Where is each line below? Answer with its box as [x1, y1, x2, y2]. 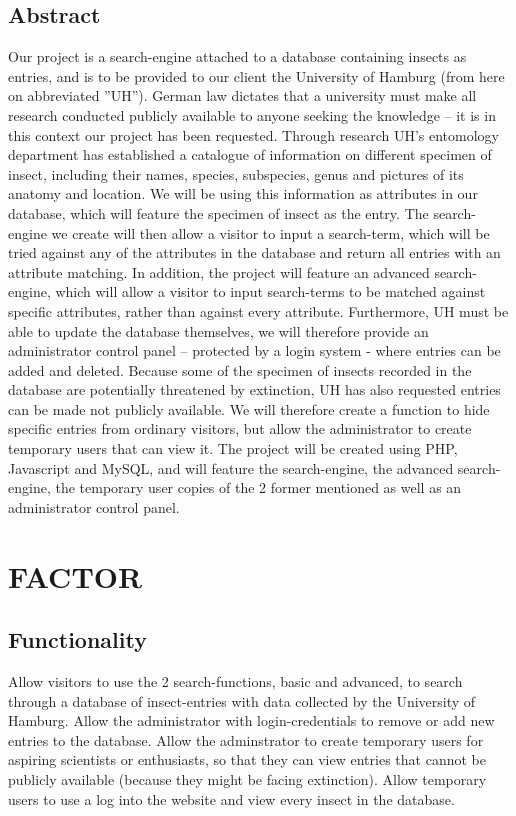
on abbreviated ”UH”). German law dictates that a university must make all [8, 85, 477, 106]
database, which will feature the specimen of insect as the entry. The [8, 202, 429, 223]
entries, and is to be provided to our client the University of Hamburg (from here [8, 65, 505, 86]
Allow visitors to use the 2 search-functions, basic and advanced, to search [8, 671, 463, 692]
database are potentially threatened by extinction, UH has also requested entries [8, 379, 501, 400]
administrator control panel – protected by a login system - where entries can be [8, 340, 501, 361]
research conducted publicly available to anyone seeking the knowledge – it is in [8, 104, 496, 125]
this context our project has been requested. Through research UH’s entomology [8, 124, 499, 145]
